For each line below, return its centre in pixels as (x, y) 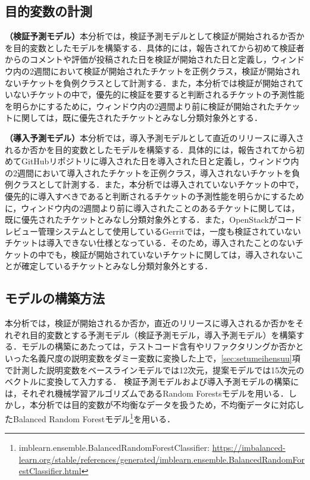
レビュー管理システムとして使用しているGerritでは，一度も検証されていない (153, 231)
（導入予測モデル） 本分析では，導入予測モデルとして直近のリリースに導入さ (154, 137)
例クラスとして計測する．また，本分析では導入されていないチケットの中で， (154, 184)
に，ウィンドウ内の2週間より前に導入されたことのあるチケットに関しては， (152, 208)
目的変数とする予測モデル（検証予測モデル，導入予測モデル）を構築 (163, 334)
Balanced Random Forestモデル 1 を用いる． (94, 418)
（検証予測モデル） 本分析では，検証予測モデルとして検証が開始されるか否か (155, 36)
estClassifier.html (50, 471)
